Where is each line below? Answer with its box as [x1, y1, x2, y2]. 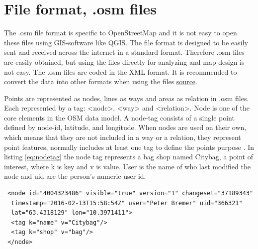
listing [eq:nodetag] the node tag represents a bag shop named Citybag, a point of [4, 151, 253, 162]
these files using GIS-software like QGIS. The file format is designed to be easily [4, 37, 248, 47]
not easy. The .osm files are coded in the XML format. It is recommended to [4, 66, 237, 77]
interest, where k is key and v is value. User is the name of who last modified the [4, 161, 251, 171]
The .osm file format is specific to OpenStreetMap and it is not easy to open [4, 27, 237, 38]
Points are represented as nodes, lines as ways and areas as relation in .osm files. [4, 93, 249, 103]
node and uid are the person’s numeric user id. [4, 171, 146, 181]
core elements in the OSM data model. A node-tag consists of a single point [4, 112, 235, 123]
